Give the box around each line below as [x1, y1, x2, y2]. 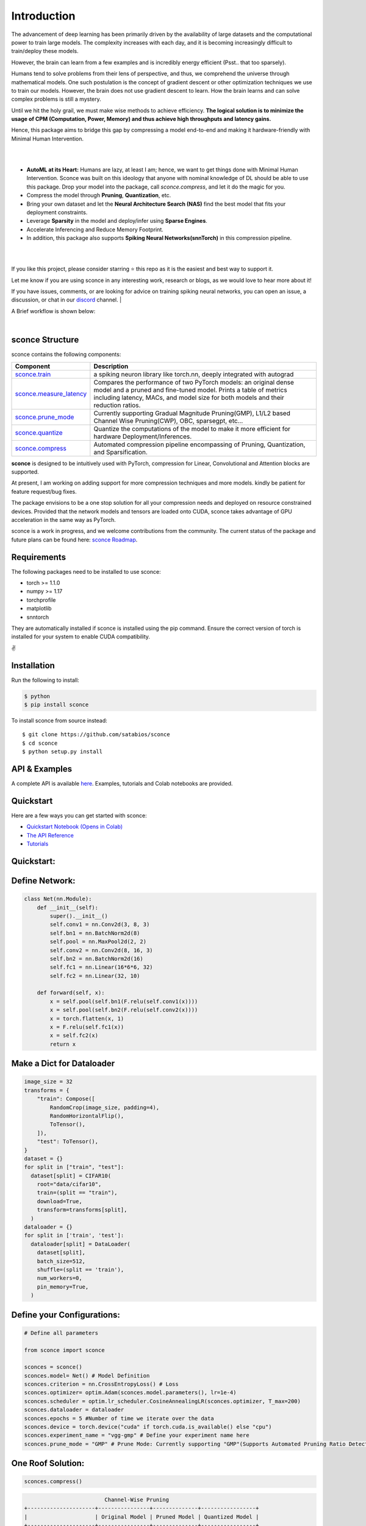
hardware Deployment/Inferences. [93, 432, 192, 441]
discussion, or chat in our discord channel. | [11, 296, 122, 303]
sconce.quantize [15, 428, 63, 436]
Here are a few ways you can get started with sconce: [11, 812, 147, 819]
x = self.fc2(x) [49, 1032, 99, 1039]
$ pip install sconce [24, 701, 89, 708]
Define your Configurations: [11, 1309, 120, 1320]
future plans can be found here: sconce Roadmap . [11, 536, 138, 543]
